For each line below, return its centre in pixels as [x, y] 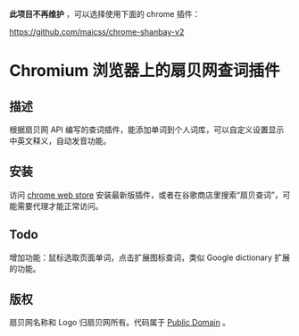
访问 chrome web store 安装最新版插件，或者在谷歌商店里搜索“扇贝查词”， [146, 195]
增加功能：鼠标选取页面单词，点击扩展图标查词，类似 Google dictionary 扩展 [150, 257]
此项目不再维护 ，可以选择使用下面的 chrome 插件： [105, 14]
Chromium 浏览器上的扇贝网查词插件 [145, 71]
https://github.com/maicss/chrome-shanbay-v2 [97, 32]
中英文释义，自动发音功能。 [60, 141]
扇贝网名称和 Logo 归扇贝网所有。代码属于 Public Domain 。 [120, 323]
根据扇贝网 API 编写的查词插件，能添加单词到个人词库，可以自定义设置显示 [147, 130]
